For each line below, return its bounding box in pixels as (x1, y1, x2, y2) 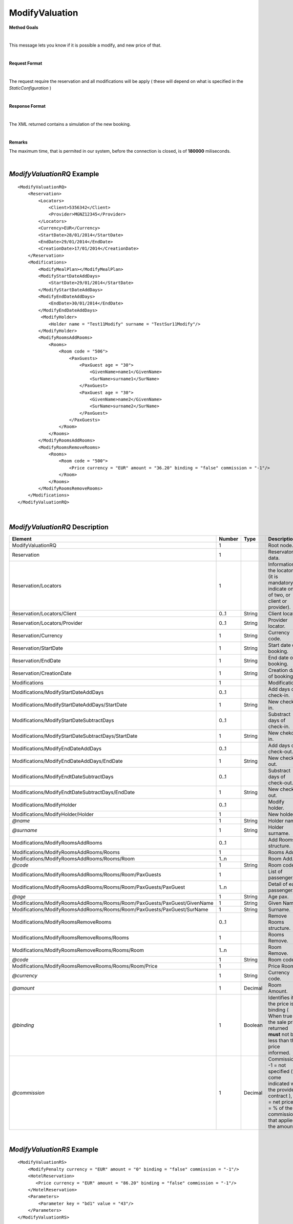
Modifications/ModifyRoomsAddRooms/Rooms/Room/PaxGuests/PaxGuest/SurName (12, 906, 209, 913)
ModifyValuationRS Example (9, 1145, 99, 1153)
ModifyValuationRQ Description (9, 523, 109, 531)
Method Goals (9, 24, 39, 30)
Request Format (9, 60, 42, 66)
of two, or (268, 591, 291, 598)
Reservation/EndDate (12, 658, 61, 664)
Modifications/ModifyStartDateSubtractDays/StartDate (12, 732, 138, 739)
